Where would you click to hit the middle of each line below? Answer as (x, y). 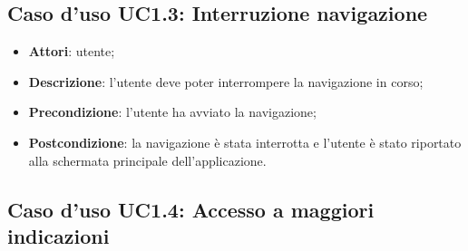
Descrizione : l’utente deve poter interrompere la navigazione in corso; (226, 81)
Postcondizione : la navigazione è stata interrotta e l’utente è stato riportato (245, 142)
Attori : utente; (72, 51)
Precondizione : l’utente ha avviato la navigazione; (172, 112)
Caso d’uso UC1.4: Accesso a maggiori (191, 209)
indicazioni (58, 235)
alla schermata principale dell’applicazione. (147, 160)
